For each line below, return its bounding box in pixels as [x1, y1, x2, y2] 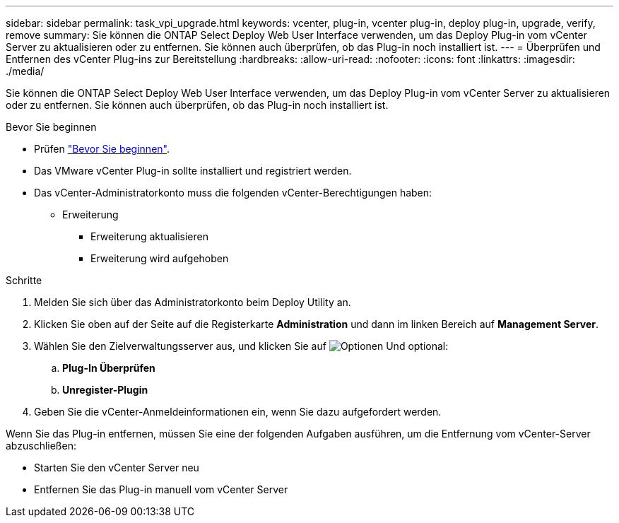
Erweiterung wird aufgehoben [90, 252, 229, 264]
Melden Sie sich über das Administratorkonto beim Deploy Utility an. [34, 296, 351, 308]
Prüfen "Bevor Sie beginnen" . [34, 143, 170, 155]
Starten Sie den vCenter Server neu [34, 462, 199, 474]
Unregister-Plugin [62, 384, 148, 396]
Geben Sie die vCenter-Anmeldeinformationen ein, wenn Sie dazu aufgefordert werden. [34, 406, 442, 418]
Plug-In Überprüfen [62, 362, 155, 374]
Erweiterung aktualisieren [90, 230, 208, 242]
